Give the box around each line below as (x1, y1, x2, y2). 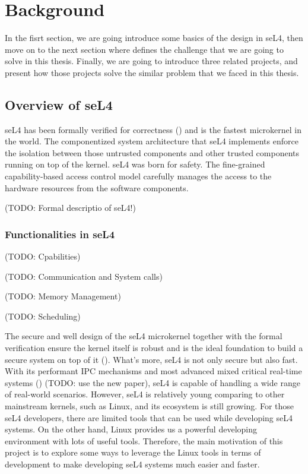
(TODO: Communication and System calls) (5, 270, 163, 282)
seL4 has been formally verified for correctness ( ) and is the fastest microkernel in (5, 123, 301, 135)
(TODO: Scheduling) (5, 309, 81, 322)
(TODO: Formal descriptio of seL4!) (5, 201, 136, 214)
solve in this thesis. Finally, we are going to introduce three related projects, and (5, 55, 298, 67)
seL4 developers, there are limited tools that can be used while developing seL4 (5, 411, 293, 424)
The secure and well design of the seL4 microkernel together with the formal (5, 330, 282, 342)
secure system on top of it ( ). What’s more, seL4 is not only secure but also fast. (5, 353, 298, 365)
